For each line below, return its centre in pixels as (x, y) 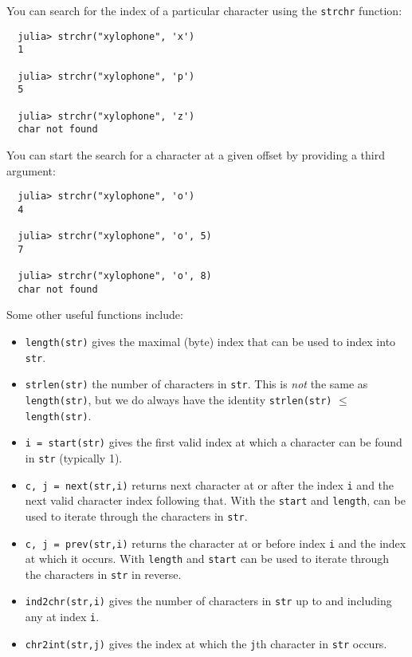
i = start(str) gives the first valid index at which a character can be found (214, 442)
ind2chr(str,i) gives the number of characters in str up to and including (208, 601)
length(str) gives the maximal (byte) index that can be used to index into (210, 341)
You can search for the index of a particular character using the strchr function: (204, 10)
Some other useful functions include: (95, 315)
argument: (31, 170)
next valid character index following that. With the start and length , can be (215, 500)
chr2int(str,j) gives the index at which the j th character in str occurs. (206, 643)
